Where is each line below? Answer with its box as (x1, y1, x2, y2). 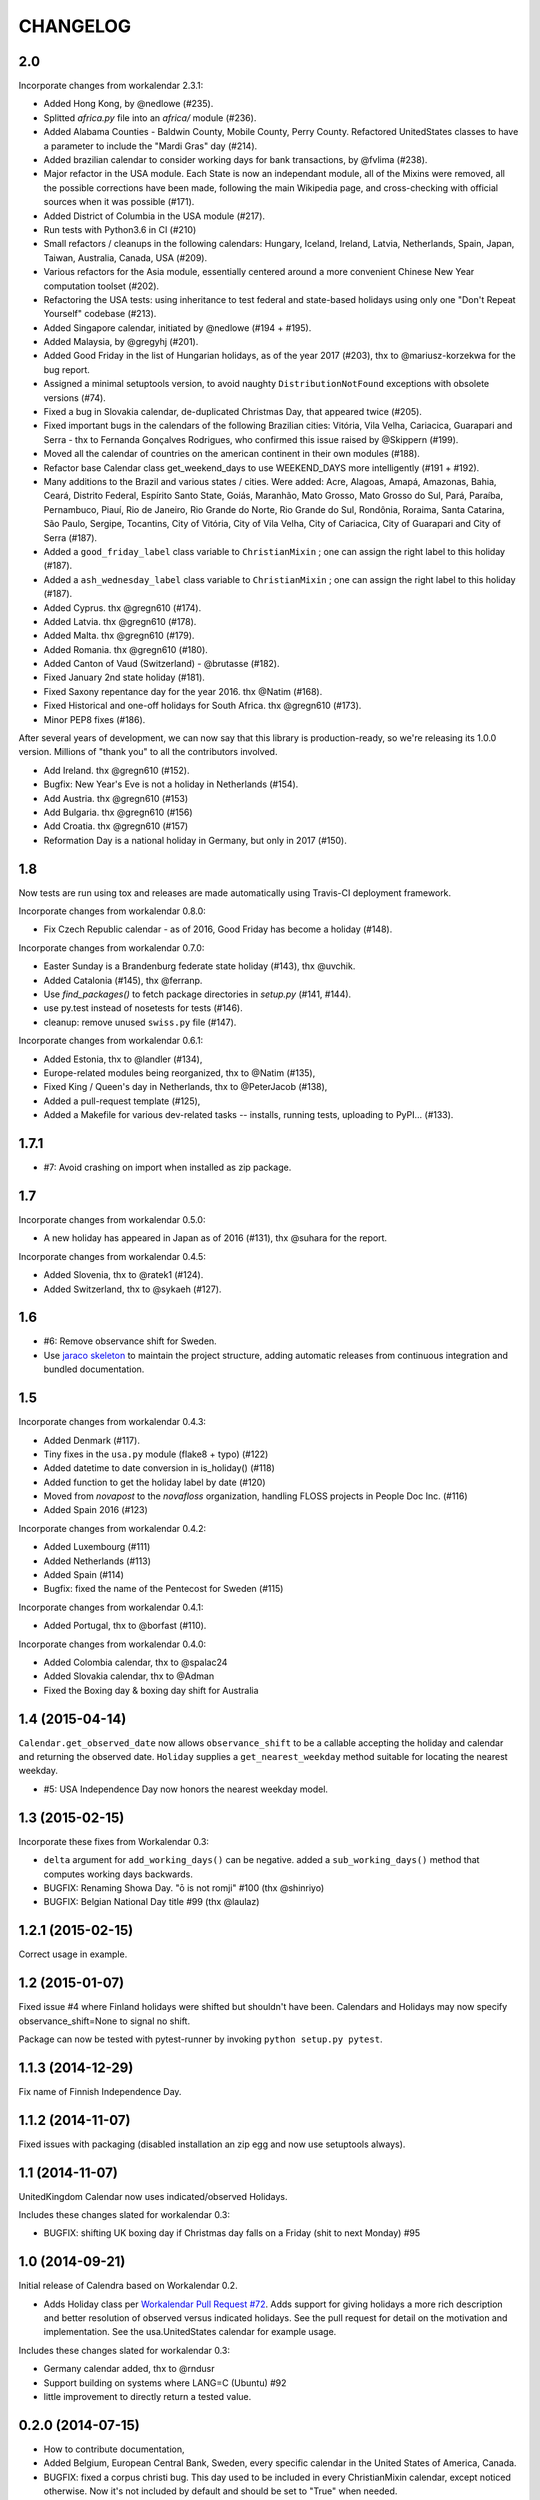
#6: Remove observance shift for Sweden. (43, 1335, 217, 1347)
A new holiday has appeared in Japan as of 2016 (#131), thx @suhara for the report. (43, 1232, 388, 1244)
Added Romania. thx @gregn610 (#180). (43, 643, 209, 655)
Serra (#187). (43, 531, 98, 544)
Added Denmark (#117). (43, 1434, 140, 1446)
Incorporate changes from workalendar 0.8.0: (18, 905, 207, 917)
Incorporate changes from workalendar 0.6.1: (18, 1035, 204, 1047)
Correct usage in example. (18, 1948, 128, 1960)
